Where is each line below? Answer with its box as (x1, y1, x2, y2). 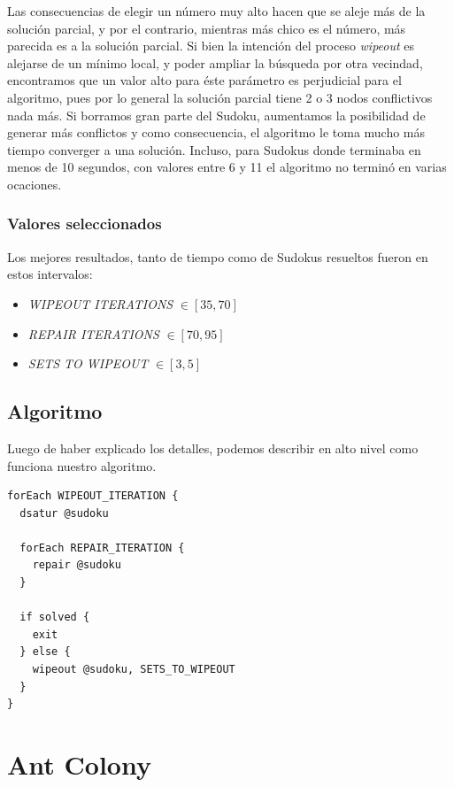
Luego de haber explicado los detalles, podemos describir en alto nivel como (7, 438, 419, 457)
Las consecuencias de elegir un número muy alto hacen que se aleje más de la (7, 2, 426, 19)
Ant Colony (7, 746, 151, 783)
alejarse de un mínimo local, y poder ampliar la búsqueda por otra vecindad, (7, 53, 423, 72)
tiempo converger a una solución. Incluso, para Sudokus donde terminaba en (7, 140, 421, 158)
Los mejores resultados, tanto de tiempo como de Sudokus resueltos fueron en (7, 247, 428, 266)
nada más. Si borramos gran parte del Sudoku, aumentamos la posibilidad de (7, 105, 426, 124)
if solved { (19, 611, 90, 624)
